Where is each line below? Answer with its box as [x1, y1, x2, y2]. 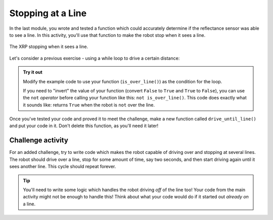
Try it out [23, 69, 42, 75]
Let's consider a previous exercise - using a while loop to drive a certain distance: [9, 55, 180, 61]
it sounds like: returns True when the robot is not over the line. [23, 101, 155, 108]
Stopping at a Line [9, 8, 87, 19]
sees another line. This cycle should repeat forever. [9, 163, 116, 170]
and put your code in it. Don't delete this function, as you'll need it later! [9, 123, 159, 129]
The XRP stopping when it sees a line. [9, 43, 88, 50]
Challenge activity [9, 136, 68, 145]
